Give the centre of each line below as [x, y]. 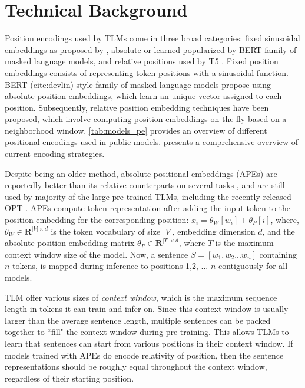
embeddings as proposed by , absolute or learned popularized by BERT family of [151, 49]
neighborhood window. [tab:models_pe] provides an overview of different [136, 130]
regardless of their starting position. [69, 378]
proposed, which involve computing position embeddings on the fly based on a [146, 119]
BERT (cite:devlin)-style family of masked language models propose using [138, 84]
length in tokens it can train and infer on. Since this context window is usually [147, 309]
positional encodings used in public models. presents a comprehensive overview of [152, 142]
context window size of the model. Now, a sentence [97, 254]
